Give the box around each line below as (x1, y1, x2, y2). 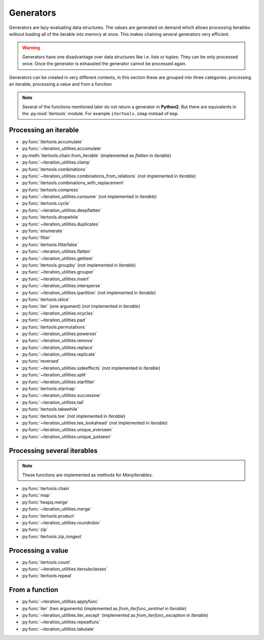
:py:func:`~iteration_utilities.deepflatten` (21, 207, 102, 213)
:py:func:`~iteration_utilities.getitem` (21, 255, 94, 261)
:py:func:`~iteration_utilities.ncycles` (21, 310, 94, 316)
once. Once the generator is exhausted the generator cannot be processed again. (22, 61, 187, 67)
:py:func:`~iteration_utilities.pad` (21, 317, 87, 323)
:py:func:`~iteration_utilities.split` (21, 372, 88, 378)
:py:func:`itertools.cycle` (21, 200, 70, 206)
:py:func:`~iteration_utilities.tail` (21, 399, 85, 405)
